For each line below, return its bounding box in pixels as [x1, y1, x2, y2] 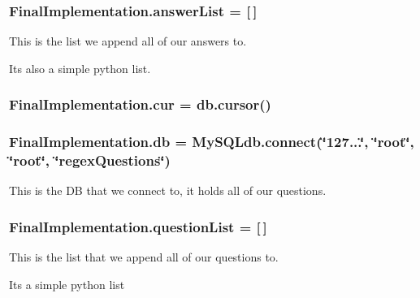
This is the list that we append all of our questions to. [9, 248, 279, 266]
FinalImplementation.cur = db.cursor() [9, 94, 271, 114]
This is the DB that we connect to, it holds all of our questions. [9, 182, 327, 199]
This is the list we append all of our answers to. [9, 32, 247, 50]
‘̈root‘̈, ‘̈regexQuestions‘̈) [9, 150, 171, 171]
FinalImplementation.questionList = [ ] [9, 216, 267, 236]
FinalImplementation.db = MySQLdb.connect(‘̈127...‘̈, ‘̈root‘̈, [9, 132, 414, 152]
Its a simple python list [9, 275, 125, 292]
